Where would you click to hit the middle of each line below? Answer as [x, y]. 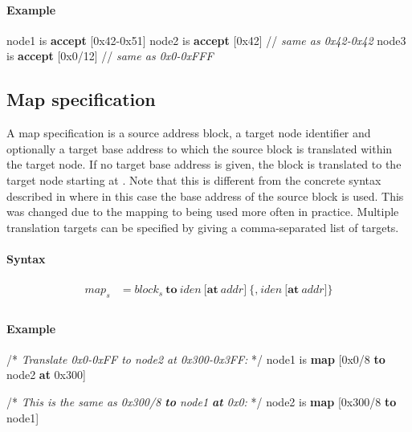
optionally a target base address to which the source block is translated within [200, 148]
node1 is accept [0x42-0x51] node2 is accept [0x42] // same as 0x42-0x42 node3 [206, 40]
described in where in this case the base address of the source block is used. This [205, 196]
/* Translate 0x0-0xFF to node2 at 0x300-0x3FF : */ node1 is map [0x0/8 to [196, 359]
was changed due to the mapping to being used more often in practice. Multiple [203, 212]
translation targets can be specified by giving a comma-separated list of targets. [203, 227]
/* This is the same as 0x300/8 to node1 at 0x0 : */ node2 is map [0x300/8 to [202, 401]
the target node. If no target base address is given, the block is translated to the [204, 164]
